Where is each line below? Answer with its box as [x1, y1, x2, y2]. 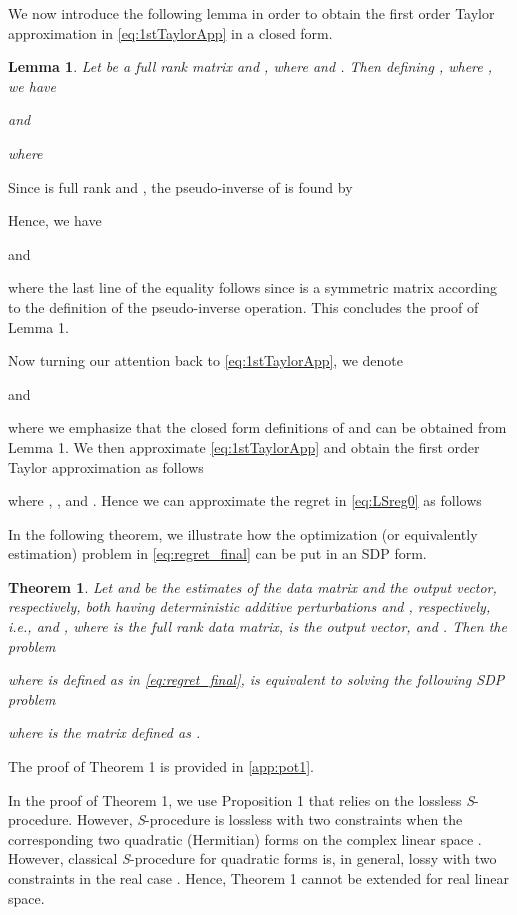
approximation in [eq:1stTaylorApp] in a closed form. [8, 22, 333, 43]
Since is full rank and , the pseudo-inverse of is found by [8, 176, 353, 197]
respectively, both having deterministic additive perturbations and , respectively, [8, 596, 491, 617]
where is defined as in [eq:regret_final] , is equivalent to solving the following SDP [8, 669, 505, 690]
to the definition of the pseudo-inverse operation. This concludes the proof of [8, 296, 479, 317]
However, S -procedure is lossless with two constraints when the [76, 809, 463, 830]
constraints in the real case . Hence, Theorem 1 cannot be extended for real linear [8, 868, 509, 888]
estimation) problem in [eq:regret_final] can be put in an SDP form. [8, 543, 427, 564]
